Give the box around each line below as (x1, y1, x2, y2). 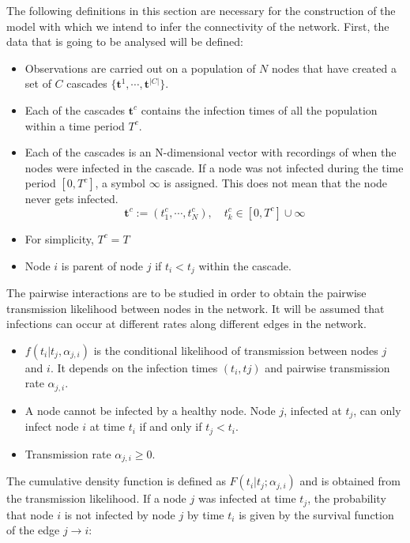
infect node (24, 418, 79, 435)
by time (186, 506, 224, 522)
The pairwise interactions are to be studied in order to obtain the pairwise (6, 284, 367, 300)
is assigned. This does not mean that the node (164, 175, 388, 191)
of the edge (6, 522, 60, 538)
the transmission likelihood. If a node (6, 490, 186, 507)
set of (24, 75, 51, 92)
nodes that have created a (271, 59, 397, 76)
